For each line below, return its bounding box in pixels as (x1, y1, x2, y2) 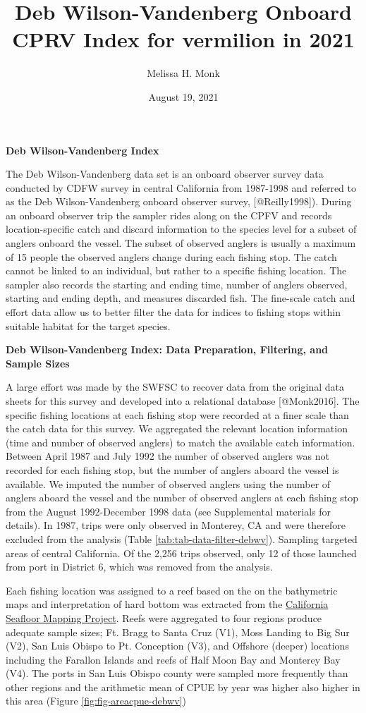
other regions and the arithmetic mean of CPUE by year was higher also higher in (6, 679, 360, 694)
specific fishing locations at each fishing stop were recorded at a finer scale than (6, 407, 349, 422)
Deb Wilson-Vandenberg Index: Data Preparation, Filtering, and (6, 342, 329, 357)
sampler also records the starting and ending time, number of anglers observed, (6, 276, 348, 291)
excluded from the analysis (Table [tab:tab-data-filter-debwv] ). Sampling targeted (6, 531, 358, 546)
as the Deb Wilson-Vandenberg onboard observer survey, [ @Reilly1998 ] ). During (6, 194, 352, 209)
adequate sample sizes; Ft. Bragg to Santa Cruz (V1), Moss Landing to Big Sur (6, 624, 350, 639)
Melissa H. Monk (147, 66, 220, 80)
